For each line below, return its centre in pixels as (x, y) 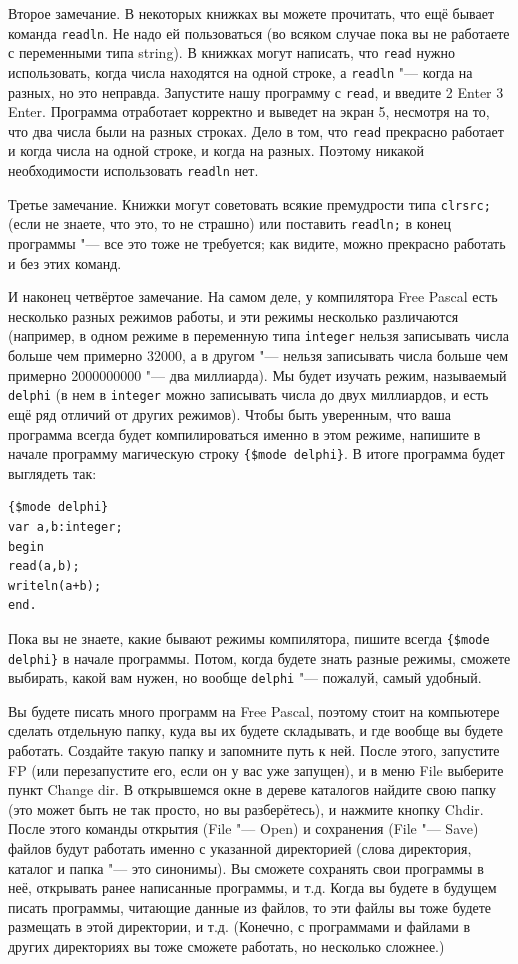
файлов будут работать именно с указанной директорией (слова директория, (240, 848)
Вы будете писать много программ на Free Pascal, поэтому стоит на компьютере (254, 710)
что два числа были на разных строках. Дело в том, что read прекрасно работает (256, 130)
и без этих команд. (65, 262)
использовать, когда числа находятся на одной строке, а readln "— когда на (240, 71)
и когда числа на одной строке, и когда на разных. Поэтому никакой (216, 150)
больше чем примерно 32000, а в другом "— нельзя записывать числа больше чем (258, 355)
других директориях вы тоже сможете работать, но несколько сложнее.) (226, 946)
